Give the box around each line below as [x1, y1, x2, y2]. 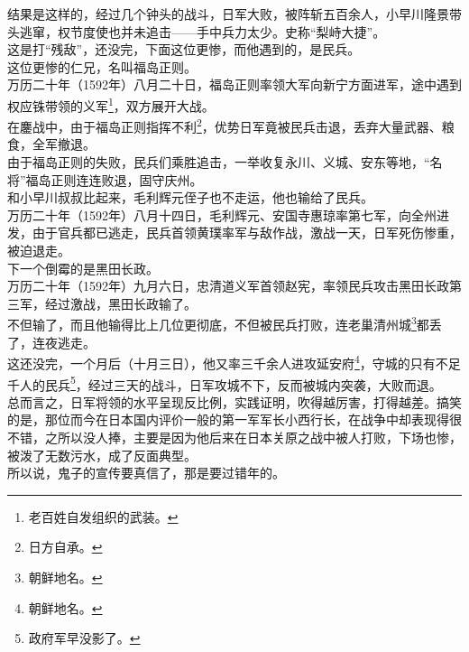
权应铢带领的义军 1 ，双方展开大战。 [7, 93, 215, 115]
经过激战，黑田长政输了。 [44, 293, 197, 312]
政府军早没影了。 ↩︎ [28, 629, 141, 647]
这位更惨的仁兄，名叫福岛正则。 [7, 57, 197, 76]
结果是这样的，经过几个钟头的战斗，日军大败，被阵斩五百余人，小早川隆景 [7, 5, 449, 23]
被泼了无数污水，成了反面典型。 [7, 445, 197, 464]
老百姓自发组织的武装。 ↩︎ [28, 507, 179, 526]
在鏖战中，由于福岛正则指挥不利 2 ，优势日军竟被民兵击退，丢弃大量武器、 [7, 115, 442, 135]
